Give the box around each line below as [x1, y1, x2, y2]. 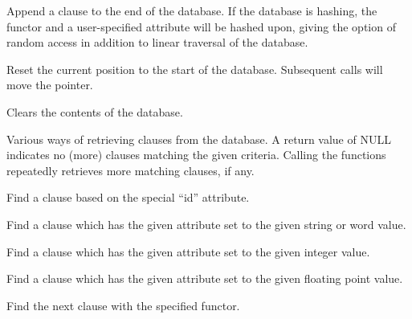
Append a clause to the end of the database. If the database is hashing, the [6, 2, 377, 18]
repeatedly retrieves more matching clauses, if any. [6, 162, 255, 178]
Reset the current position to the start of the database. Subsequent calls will [6, 60, 383, 77]
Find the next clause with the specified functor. [6, 297, 240, 313]
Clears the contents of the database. [6, 103, 183, 120]
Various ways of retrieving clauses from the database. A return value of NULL [6, 130, 391, 147]
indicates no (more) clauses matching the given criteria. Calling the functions [6, 146, 386, 163]
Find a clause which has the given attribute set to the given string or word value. [6, 215, 406, 232]
